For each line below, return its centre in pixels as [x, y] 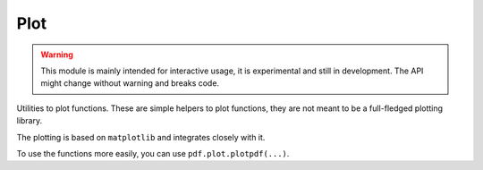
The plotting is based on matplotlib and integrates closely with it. [141, 137]
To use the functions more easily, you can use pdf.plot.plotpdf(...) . [153, 153]
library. [30, 121]
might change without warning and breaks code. [130, 83]
